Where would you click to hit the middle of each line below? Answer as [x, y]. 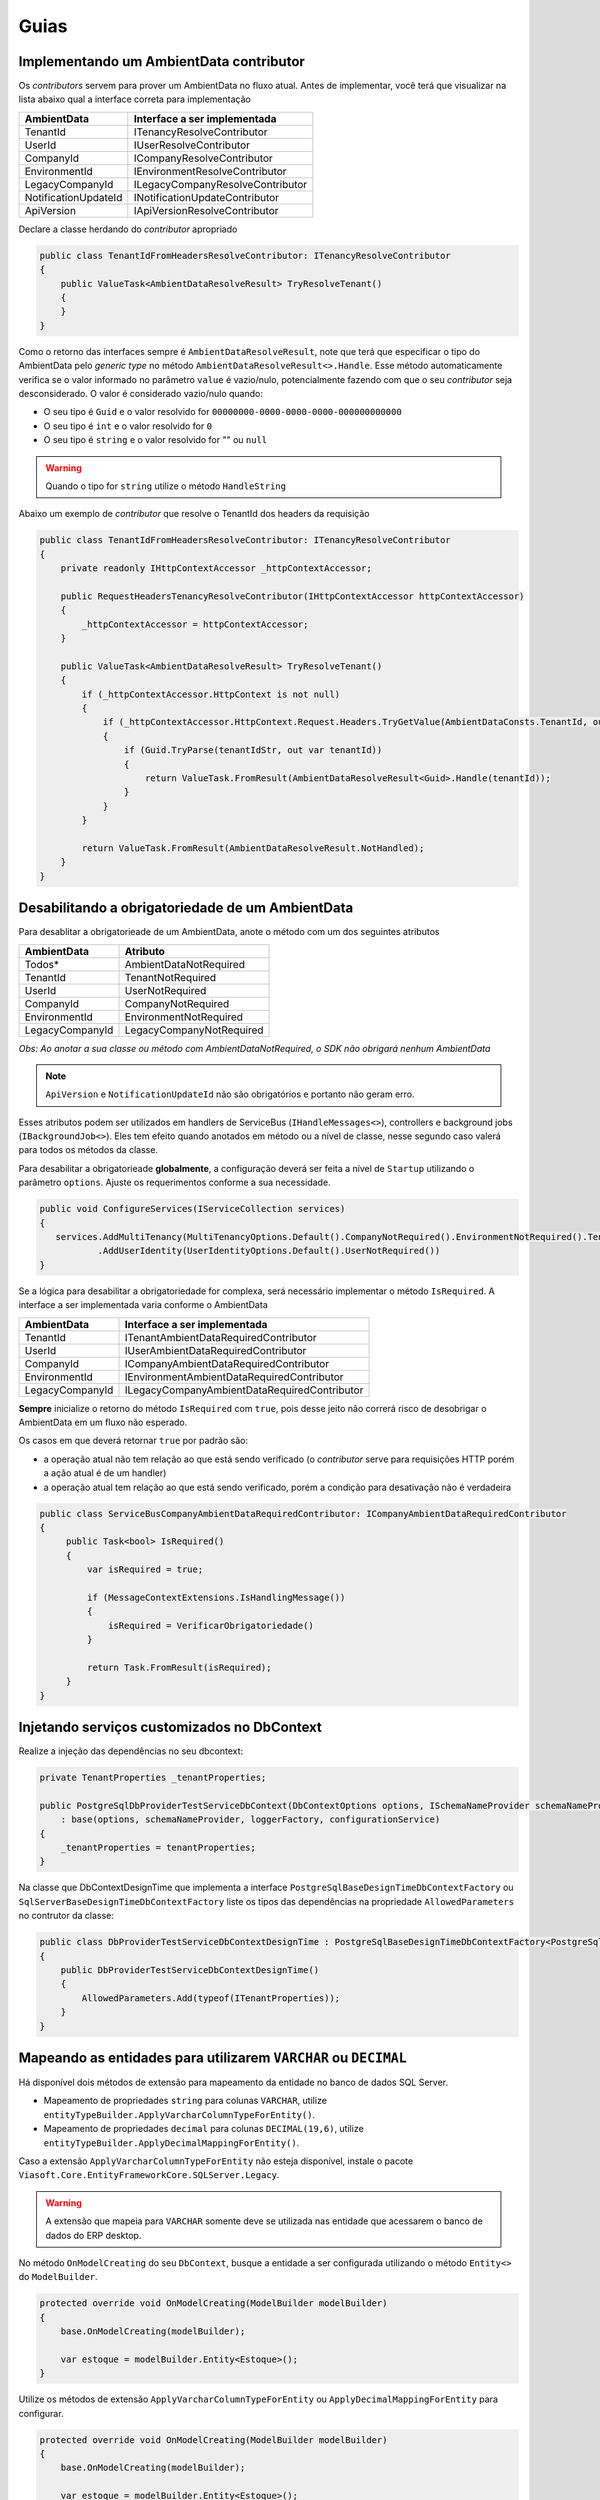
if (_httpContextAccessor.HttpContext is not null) [211, 694]
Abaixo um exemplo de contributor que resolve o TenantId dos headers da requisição [194, 514]
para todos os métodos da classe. [88, 1150]
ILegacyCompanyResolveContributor [220, 184]
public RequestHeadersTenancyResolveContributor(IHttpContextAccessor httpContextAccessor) [292, 596]
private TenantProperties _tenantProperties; [153, 1778]
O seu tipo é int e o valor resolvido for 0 [128, 426]
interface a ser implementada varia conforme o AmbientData [143, 1305]
